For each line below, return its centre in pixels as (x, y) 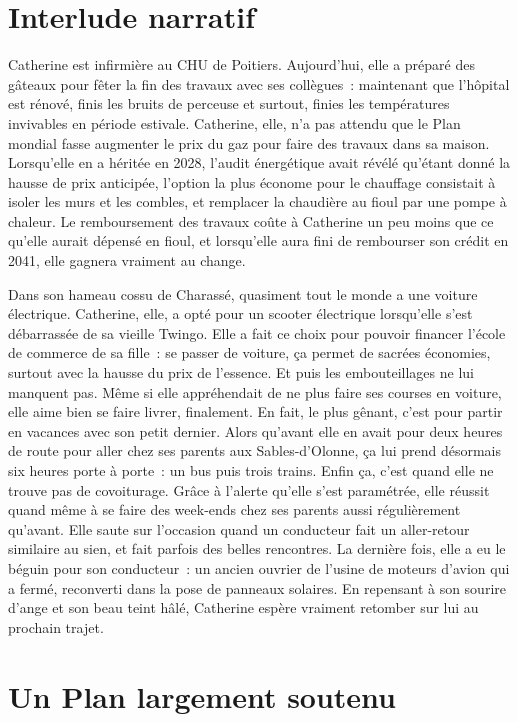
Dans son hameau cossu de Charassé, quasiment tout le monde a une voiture (243, 293)
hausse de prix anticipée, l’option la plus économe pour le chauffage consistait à (252, 181)
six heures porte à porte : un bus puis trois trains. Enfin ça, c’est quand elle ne (251, 470)
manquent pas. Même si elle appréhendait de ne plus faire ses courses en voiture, (255, 391)
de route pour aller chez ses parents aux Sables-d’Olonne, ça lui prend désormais (255, 450)
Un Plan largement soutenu (202, 695)
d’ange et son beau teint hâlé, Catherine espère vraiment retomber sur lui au (243, 607)
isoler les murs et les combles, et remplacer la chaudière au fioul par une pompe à (257, 201)
